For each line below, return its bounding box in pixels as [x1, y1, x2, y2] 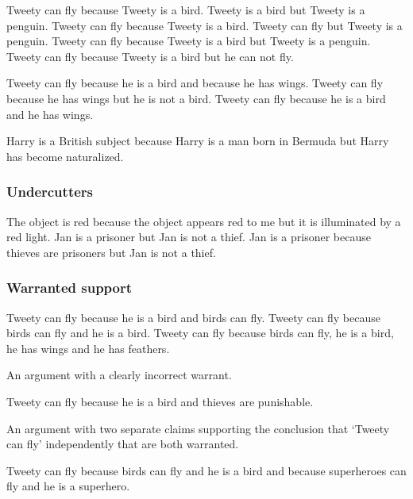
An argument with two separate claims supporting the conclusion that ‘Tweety [6, 420, 390, 436]
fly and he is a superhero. [6, 478, 130, 494]
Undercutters [6, 182, 94, 202]
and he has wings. [6, 106, 94, 122]
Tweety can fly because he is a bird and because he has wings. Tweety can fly [6, 75, 384, 91]
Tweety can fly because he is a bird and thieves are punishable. [6, 393, 314, 409]
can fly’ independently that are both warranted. [6, 436, 239, 452]
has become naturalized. [6, 148, 124, 164]
